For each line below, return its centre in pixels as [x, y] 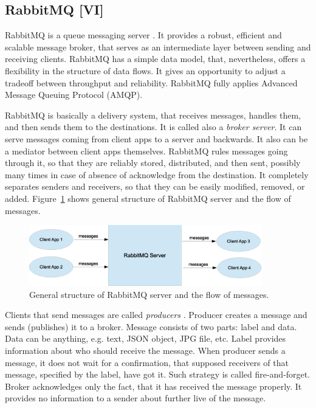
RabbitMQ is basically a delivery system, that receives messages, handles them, [153, 115]
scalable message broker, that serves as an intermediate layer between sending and [158, 47]
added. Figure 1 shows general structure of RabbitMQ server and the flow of [148, 198]
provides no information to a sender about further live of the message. [136, 398]
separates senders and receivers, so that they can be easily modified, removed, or [155, 186]
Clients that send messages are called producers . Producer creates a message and [156, 315]
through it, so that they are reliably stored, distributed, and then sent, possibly [153, 163]
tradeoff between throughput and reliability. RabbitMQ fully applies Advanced [151, 82]
